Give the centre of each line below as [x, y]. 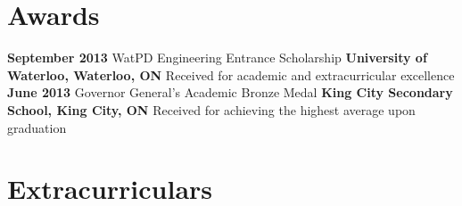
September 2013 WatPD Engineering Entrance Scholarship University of [217, 58]
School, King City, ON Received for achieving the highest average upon [211, 109]
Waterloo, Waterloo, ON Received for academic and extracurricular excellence [231, 74]
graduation [37, 127]
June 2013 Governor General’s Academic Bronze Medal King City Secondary [230, 92]
